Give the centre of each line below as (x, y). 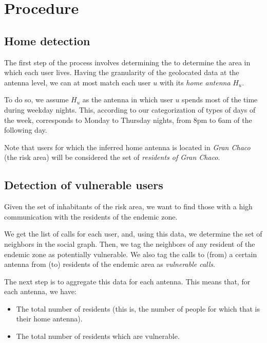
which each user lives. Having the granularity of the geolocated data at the (122, 72)
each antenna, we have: (40, 291)
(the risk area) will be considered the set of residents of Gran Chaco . (112, 157)
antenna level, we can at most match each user (78, 82)
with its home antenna (195, 82)
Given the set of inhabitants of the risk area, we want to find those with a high (128, 206)
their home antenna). (49, 319)
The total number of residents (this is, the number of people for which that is (138, 308)
